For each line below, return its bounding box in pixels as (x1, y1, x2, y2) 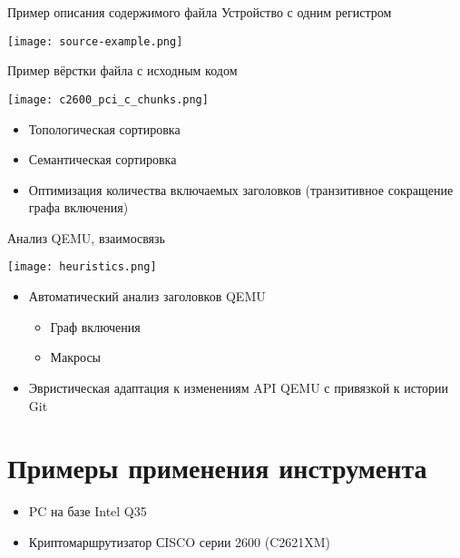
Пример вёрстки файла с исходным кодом (7, 61, 238, 80)
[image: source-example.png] (7, 34, 183, 48)
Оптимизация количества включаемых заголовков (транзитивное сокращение (28, 180, 454, 199)
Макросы (50, 348, 102, 367)
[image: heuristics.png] (7, 260, 157, 274)
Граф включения (50, 317, 141, 336)
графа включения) (28, 198, 129, 217)
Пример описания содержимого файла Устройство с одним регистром (7, 3, 392, 21)
